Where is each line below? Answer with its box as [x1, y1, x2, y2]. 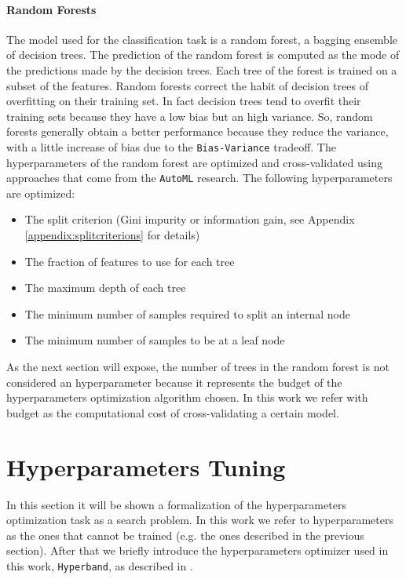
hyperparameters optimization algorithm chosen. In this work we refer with [6, 389, 368, 406]
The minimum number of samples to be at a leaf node [24, 332, 285, 348]
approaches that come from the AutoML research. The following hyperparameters [6, 169, 393, 186]
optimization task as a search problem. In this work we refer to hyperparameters [6, 512, 393, 528]
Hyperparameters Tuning [6, 450, 286, 482]
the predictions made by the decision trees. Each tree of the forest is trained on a [6, 61, 397, 78]
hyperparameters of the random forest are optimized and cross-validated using [6, 154, 382, 170]
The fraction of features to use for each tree [24, 253, 235, 269]
